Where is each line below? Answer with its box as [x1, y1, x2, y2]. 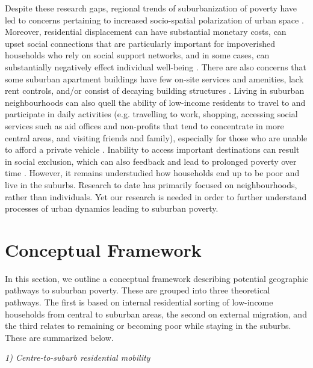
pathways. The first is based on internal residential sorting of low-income [5, 296, 273, 308]
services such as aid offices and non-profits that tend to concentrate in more [5, 119, 284, 132]
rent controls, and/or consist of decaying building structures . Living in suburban [5, 84, 305, 97]
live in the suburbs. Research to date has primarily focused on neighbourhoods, [5, 178, 297, 191]
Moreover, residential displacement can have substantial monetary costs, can [5, 25, 287, 38]
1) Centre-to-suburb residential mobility [5, 351, 150, 364]
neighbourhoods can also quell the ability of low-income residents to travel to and [5, 96, 306, 108]
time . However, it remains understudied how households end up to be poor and [5, 167, 300, 179]
